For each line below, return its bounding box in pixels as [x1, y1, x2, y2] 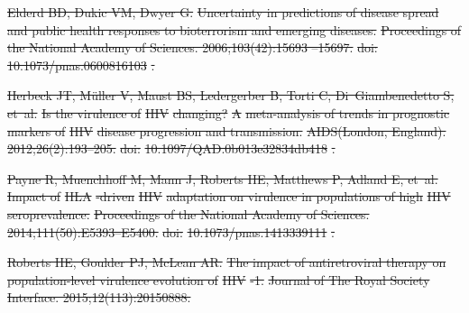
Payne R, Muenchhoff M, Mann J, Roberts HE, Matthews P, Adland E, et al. [7, 169, 438, 188]
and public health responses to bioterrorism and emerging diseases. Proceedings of [7, 20, 462, 39]
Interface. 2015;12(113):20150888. [7, 288, 191, 307]
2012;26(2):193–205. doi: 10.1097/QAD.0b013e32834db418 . [7, 139, 336, 158]
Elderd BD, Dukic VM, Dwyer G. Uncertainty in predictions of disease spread [7, 3, 439, 21]
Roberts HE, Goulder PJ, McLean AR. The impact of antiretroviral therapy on [7, 253, 446, 272]
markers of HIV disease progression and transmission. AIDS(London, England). [7, 121, 446, 140]
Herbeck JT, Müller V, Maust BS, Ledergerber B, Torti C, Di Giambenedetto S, [7, 86, 455, 105]
